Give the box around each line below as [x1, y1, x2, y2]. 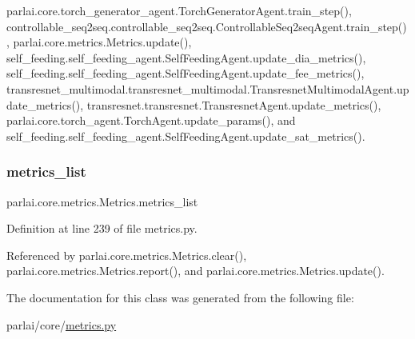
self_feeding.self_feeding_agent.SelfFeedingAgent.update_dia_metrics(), [6, 49, 366, 66]
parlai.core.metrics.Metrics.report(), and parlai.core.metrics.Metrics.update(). [6, 262, 385, 279]
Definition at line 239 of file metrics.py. [6, 220, 198, 237]
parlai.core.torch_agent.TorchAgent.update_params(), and [6, 112, 296, 129]
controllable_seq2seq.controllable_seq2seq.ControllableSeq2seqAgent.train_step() [6, 18, 407, 34]
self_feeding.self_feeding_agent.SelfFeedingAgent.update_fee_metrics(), [6, 65, 365, 82]
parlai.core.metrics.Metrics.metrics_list [6, 193, 198, 209]
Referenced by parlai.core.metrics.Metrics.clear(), [6, 246, 247, 263]
